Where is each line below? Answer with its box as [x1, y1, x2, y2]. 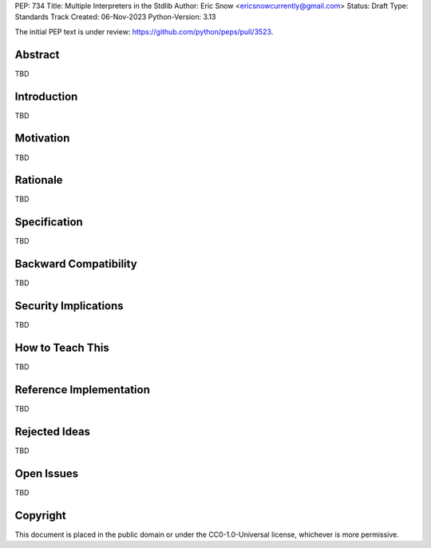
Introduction [14, 89, 78, 103]
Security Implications [14, 300, 124, 313]
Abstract [14, 48, 60, 62]
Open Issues [14, 467, 79, 480]
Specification [14, 216, 83, 229]
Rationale [14, 173, 63, 187]
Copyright [14, 508, 67, 522]
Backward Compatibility [14, 257, 137, 271]
